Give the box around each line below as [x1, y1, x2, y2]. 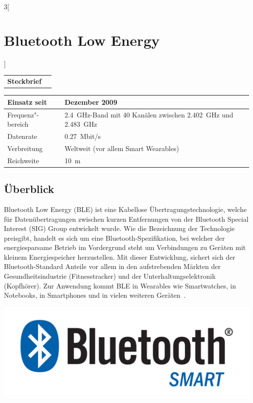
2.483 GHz [64, 119, 97, 129]
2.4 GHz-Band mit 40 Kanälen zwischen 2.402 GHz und [64, 109, 234, 119]
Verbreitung [7, 143, 43, 153]
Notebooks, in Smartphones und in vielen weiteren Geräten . [4, 290, 186, 300]
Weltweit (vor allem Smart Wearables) [64, 143, 179, 153]
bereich [7, 119, 29, 129]
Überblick [4, 181, 54, 196]
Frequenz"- [7, 109, 39, 119]
